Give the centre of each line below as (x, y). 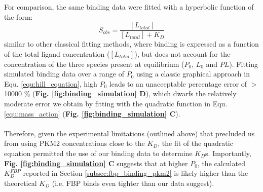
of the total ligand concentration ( (57, 54)
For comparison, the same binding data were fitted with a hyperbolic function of (129, 7)
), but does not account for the (182, 54)
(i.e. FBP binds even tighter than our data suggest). (133, 183)
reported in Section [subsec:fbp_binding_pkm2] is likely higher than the (136, 173)
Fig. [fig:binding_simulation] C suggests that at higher (96, 163)
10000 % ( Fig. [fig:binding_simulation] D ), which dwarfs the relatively (120, 93)
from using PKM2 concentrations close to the (74, 143)
